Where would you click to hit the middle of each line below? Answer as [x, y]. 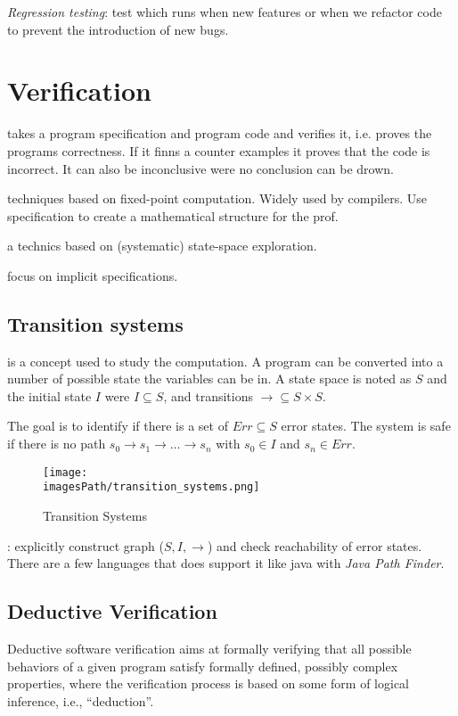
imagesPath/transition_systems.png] [151, 487]
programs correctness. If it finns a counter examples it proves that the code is [219, 150]
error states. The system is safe [366, 426]
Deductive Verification [112, 611]
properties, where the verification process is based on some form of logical [208, 683]
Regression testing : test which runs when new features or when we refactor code [225, 12]
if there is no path [57, 444]
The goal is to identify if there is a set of [118, 426]
